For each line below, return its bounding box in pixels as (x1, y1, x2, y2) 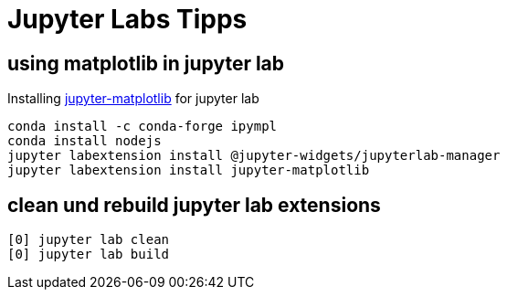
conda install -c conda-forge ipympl (7, 119, 278, 134)
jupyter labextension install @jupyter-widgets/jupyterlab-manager (7, 148, 501, 164)
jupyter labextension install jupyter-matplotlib (7, 163, 370, 178)
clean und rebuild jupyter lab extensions (7, 193, 381, 217)
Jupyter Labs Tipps (7, 4, 248, 35)
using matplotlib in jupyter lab (7, 51, 285, 75)
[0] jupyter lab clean (7, 232, 170, 248)
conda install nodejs (7, 133, 162, 149)
